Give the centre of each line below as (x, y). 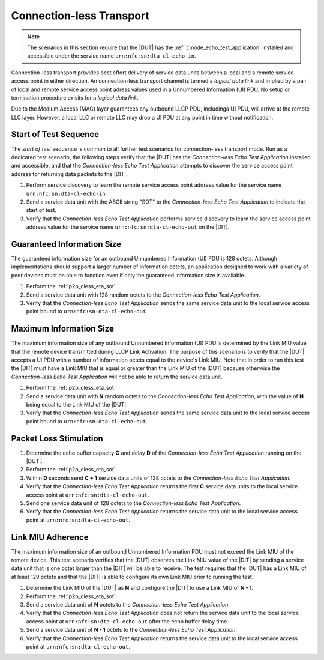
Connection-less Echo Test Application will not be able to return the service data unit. (117, 377)
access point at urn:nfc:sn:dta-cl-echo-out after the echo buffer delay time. (127, 621)
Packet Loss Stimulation (57, 438)
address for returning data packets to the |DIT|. (70, 174)
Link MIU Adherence (50, 537)
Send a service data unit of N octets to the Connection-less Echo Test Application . (128, 605)
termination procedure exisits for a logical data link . (75, 98)
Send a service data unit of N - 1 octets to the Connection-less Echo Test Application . (131, 630)
